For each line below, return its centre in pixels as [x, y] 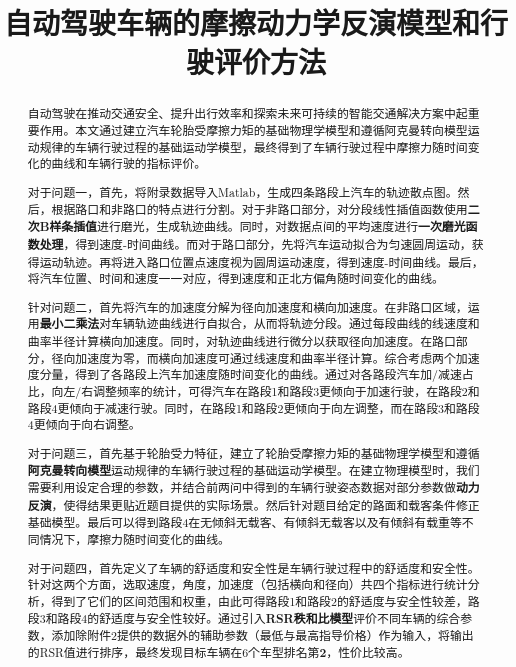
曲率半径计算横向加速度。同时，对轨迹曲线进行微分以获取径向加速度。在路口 [241, 341]
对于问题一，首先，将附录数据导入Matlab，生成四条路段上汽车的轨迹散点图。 [242, 191]
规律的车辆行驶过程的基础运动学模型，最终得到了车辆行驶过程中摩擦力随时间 [253, 146]
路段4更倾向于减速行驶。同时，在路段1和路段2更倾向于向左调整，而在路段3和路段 [253, 407]
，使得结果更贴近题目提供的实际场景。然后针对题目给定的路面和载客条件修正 [265, 504]
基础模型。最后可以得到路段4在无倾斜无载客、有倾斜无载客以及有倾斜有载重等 [244, 522]
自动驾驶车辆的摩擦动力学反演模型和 [242, 22]
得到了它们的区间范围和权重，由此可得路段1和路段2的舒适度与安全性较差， [259, 600]
